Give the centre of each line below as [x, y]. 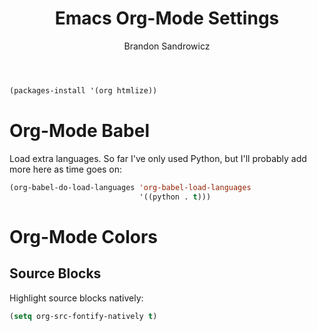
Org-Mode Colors [84, 236]
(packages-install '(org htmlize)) [83, 90]
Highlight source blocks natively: [76, 298]
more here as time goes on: [66, 169]
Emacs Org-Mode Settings [167, 18]
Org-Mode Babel [79, 131]
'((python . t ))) [175, 197]
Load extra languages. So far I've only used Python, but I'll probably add [158, 158]
